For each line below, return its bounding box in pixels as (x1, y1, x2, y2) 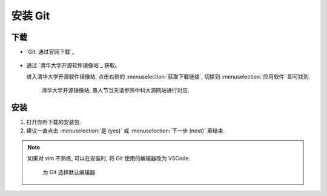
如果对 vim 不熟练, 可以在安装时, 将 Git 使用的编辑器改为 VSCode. (27, 155, 191, 162)
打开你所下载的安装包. (26, 119, 82, 126)
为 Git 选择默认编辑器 (42, 168, 96, 175)
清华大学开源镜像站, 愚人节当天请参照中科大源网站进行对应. (41, 87, 190, 94)
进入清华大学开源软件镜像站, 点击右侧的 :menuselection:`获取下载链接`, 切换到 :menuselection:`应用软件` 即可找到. (26, 73, 311, 80)
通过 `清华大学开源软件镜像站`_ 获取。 (26, 62, 121, 69)
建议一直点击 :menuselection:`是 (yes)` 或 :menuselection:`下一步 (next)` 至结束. (26, 127, 225, 134)
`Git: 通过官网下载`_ (26, 48, 74, 56)
